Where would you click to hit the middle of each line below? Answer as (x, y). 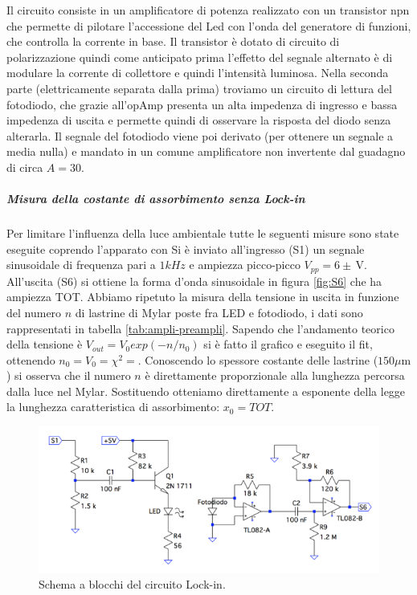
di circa (25, 167)
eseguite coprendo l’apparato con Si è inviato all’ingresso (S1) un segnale (186, 249)
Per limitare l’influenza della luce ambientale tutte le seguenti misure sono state (203, 233)
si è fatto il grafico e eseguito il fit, (288, 344)
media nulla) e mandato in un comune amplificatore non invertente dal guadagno (206, 151)
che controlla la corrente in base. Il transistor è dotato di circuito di (173, 41)
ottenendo (31, 359)
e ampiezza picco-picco (245, 265)
